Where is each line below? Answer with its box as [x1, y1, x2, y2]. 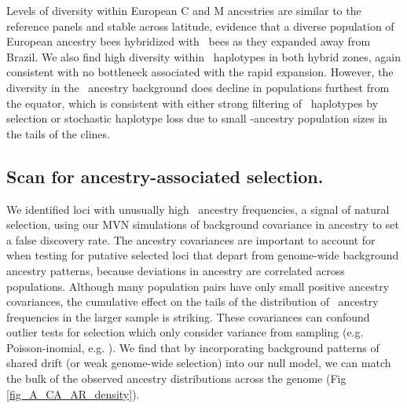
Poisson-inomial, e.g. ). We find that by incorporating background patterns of [6, 339, 379, 355]
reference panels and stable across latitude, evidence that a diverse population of [6, 17, 394, 34]
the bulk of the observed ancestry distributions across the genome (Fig [6, 370, 346, 387]
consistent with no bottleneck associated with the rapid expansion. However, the [6, 64, 394, 80]
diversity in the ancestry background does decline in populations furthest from [6, 79, 390, 95]
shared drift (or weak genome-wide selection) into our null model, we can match [6, 355, 391, 371]
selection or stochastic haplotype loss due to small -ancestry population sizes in [6, 110, 387, 127]
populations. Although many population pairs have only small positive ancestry [6, 278, 390, 294]
